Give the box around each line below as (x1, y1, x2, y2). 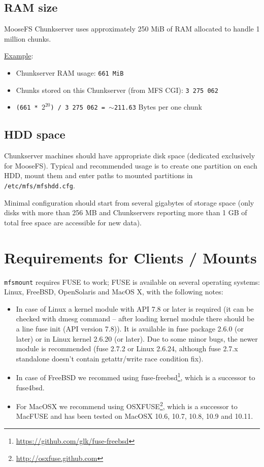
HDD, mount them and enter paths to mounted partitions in (4, 170, 193, 181)
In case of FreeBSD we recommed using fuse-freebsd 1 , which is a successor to (16, 371, 255, 382)
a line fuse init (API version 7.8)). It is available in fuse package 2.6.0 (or (16, 323, 244, 333)
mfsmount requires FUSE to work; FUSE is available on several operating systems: (4, 276, 260, 287)
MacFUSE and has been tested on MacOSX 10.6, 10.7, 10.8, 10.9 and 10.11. (16, 411, 253, 421)
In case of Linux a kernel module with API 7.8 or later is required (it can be (16, 303, 254, 314)
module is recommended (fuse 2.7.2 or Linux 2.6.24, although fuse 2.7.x (16, 343, 238, 354)
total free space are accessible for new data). (4, 217, 142, 227)
